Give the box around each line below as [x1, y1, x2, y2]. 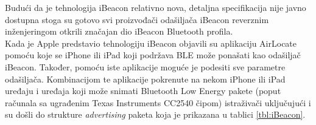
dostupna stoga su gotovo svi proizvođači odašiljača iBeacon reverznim [5, 13, 269, 25]
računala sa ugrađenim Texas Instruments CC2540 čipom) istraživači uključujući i [5, 96, 311, 109]
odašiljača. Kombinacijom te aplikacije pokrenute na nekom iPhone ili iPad [5, 72, 286, 85]
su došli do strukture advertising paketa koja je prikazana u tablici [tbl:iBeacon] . [5, 108, 306, 121]
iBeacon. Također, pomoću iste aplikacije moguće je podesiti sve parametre [5, 60, 286, 73]
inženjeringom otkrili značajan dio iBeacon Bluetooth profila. [5, 25, 233, 38]
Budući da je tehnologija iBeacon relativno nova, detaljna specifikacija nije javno [5, 1, 306, 13]
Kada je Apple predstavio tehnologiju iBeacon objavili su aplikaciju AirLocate [5, 36, 297, 49]
